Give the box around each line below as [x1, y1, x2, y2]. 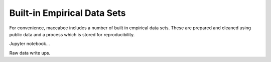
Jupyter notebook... [9, 41, 50, 47]
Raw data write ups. [9, 50, 51, 56]
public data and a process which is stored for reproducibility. [9, 31, 135, 37]
